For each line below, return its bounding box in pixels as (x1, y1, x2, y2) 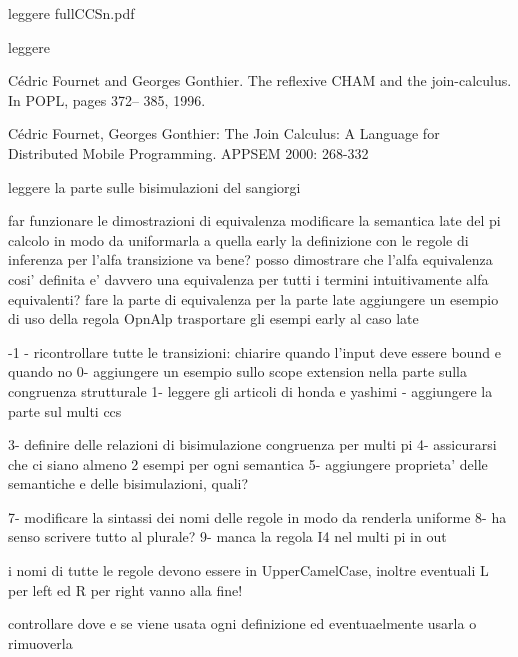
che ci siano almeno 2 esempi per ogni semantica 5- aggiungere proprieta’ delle (8, 453, 488, 474)
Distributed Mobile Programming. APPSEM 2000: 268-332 (8, 142, 369, 163)
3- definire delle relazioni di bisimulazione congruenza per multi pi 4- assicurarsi (8, 434, 497, 455)
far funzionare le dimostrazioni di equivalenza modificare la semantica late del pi (8, 210, 501, 231)
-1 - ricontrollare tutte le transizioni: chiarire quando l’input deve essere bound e (8, 341, 501, 362)
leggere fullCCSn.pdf (8, 3, 135, 23)
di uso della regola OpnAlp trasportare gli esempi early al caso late (8, 308, 419, 329)
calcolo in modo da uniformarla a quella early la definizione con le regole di (8, 229, 469, 250)
